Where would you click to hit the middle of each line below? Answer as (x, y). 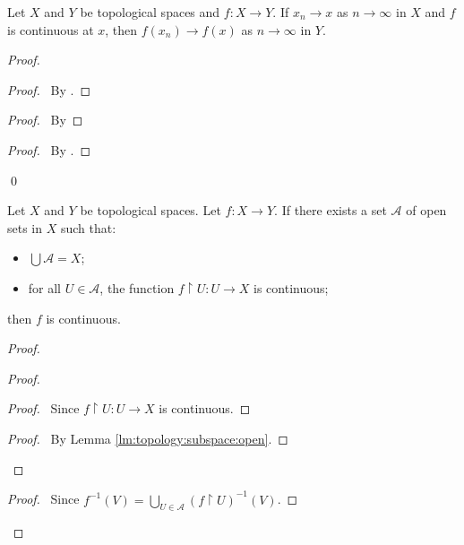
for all (45, 287)
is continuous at (51, 29)
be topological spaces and (150, 12)
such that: (88, 227)
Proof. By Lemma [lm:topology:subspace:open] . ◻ (148, 438)
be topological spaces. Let (150, 210)
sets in (25, 227)
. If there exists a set (331, 210)
